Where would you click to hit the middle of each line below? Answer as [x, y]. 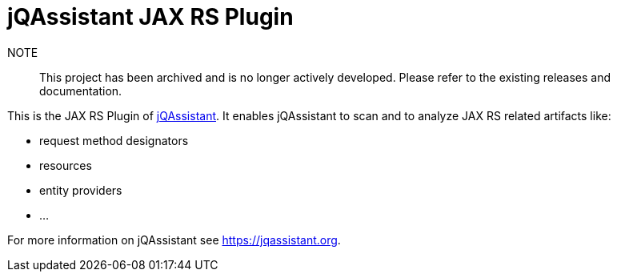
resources [66, 165]
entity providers [81, 190]
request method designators [114, 140]
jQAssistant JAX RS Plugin [150, 17]
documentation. [81, 91]
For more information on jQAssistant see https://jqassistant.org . [174, 240]
